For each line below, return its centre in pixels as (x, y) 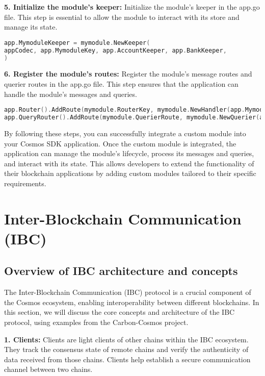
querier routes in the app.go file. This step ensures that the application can (121, 84)
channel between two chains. (48, 369)
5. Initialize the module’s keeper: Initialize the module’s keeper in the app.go (132, 7)
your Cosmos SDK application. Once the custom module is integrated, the (120, 143)
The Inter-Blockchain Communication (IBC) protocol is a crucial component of (128, 292)
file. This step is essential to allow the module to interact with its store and (122, 17)
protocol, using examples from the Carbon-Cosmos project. (96, 322)
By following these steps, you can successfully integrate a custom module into (125, 133)
